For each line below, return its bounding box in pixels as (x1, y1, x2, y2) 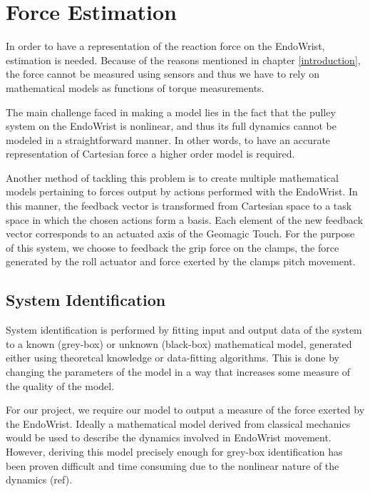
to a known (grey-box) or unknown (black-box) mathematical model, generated (6, 336, 352, 351)
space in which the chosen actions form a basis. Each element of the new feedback (6, 212, 364, 227)
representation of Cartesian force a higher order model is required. (6, 146, 295, 161)
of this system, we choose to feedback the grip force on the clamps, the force (6, 240, 339, 255)
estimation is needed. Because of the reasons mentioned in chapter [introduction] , (6, 52, 361, 67)
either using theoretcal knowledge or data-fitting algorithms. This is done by (6, 350, 339, 365)
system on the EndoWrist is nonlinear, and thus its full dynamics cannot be (6, 118, 337, 133)
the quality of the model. (6, 378, 115, 393)
